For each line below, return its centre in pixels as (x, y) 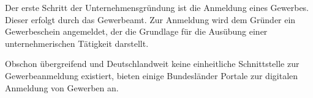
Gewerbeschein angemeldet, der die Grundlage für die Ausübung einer (136, 31)
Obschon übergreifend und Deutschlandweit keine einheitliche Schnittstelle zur (152, 64)
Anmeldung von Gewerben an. (62, 87)
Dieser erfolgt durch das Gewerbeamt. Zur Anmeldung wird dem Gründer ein (150, 19)
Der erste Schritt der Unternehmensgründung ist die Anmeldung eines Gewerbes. (157, 7)
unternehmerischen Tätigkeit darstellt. (77, 43)
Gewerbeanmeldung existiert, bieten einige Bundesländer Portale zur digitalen (152, 75)
